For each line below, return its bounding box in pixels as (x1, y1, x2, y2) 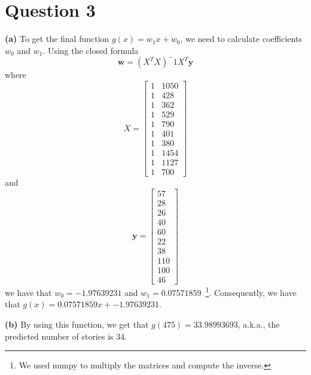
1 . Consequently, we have (205, 285, 297, 298)
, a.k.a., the (237, 317, 280, 330)
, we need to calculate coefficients (180, 32, 302, 45)
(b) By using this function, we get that (5, 317, 149, 330)
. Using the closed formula (42, 44, 139, 56)
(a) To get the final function (5, 32, 109, 45)
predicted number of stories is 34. (5, 329, 127, 342)
